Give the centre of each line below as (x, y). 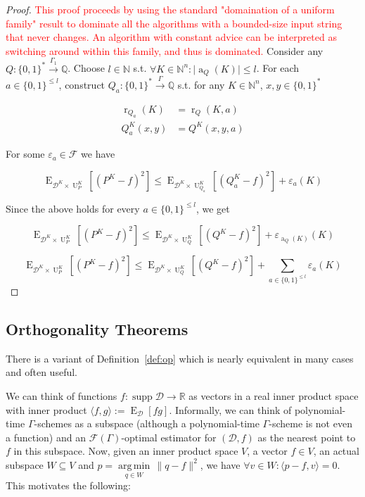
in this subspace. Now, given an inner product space (126, 451)
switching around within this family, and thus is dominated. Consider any (165, 50)
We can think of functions (62, 396)
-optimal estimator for (169, 437)
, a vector (267, 451)
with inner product (46, 409)
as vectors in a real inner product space (274, 396)
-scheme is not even (310, 423)
